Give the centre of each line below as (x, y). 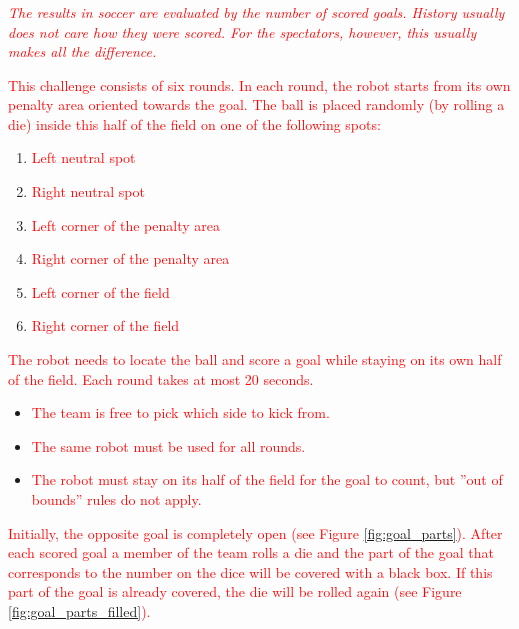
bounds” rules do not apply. (116, 499)
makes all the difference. (82, 51)
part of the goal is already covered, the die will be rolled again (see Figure (235, 591)
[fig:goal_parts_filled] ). (79, 610)
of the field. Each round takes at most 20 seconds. (161, 378)
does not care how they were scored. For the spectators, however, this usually (242, 31)
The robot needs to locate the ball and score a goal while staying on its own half (255, 359)
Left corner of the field (100, 291)
